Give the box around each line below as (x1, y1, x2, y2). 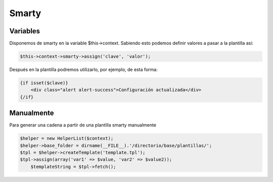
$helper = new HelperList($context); (20, 136, 114, 141)
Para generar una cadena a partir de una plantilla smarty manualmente (9, 122, 157, 128)
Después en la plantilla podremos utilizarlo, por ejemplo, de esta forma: (9, 67, 158, 73)
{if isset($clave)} (20, 80, 68, 86)
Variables (9, 27, 40, 35)
